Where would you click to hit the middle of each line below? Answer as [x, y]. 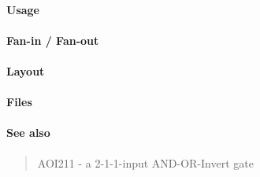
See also [28, 133]
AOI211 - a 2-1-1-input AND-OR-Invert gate [145, 162]
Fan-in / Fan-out [53, 40]
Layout [26, 70]
